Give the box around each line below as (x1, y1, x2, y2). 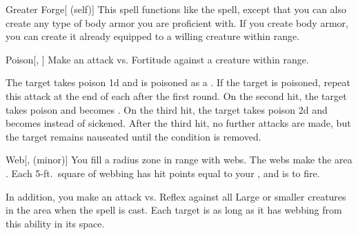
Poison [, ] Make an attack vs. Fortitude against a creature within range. (6, 52, 309, 66)
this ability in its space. (6, 216, 105, 230)
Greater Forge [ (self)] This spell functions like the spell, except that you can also (6, 2, 346, 16)
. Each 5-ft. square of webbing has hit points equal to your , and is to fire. (6, 165, 320, 180)
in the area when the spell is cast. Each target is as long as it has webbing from (6, 203, 342, 217)
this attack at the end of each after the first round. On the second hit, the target (6, 88, 347, 103)
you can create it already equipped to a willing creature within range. (6, 29, 300, 43)
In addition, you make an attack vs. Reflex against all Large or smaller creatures (6, 189, 346, 203)
